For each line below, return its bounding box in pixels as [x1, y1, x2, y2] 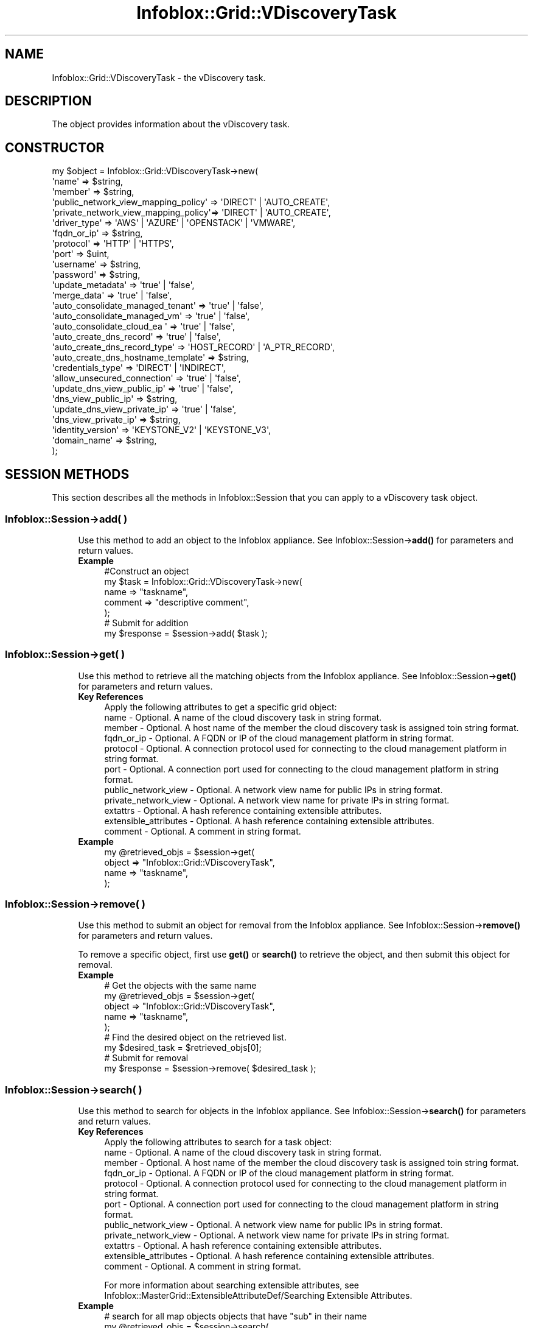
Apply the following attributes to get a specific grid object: [104, 701, 337, 712]
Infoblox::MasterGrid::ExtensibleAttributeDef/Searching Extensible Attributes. [104, 1290, 413, 1301]
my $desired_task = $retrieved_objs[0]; [104, 1042, 262, 1053]
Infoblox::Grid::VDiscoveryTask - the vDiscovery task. [52, 72, 266, 83]
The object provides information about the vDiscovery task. [52, 119, 290, 130]
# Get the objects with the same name [104, 980, 257, 991]
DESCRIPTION [5, 93, 92, 109]
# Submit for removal [104, 1053, 189, 1064]
